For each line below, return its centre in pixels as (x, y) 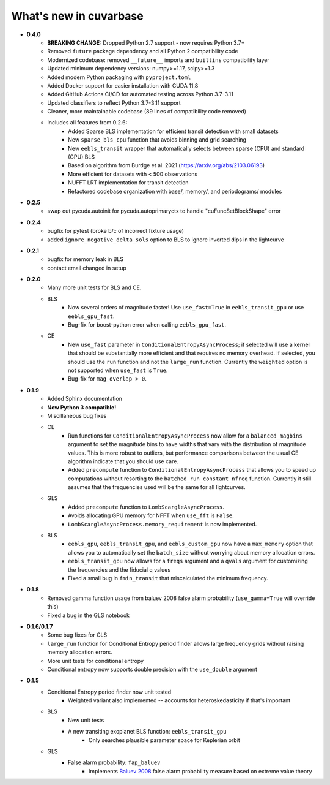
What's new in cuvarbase (77, 16)
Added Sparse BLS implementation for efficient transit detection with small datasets (173, 131)
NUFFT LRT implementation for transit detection (128, 183)
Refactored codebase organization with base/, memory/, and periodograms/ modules (175, 191)
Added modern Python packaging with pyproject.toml (119, 77)
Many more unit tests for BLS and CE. (94, 287)
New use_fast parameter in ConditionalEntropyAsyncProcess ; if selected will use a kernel (189, 344)
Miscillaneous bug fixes (77, 415)
